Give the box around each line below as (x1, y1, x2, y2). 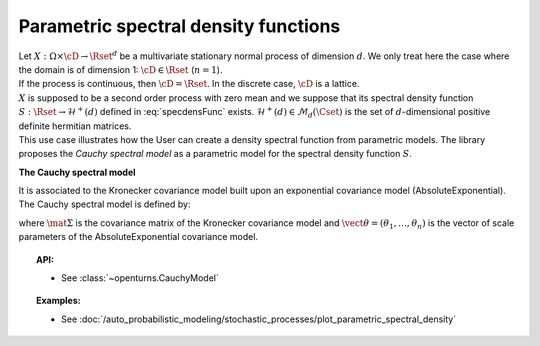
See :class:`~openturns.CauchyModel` (61, 272, 220, 284)
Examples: (36, 295, 81, 307)
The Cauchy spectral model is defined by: (18, 198, 191, 210)
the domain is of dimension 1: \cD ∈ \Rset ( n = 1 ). (18, 63, 223, 75)
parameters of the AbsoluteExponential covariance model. (18, 231, 259, 243)
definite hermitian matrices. (18, 120, 132, 132)
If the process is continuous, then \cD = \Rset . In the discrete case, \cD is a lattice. (18, 78, 360, 90)
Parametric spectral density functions (18, 15, 341, 37)
